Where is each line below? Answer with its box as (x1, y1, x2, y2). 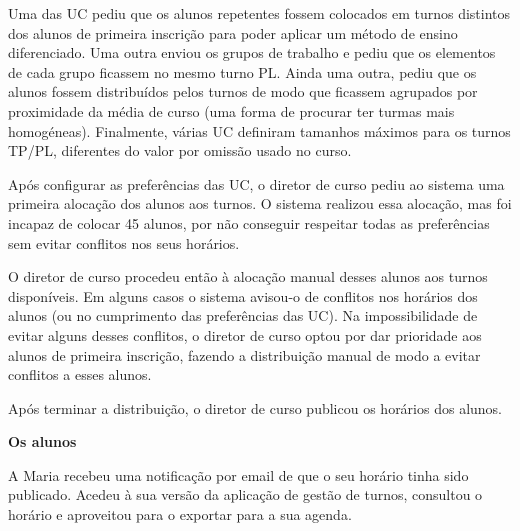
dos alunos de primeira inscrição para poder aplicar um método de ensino (8, 22, 458, 43)
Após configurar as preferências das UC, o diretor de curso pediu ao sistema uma (8, 173, 505, 194)
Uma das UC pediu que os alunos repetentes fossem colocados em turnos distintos (8, 3, 511, 23)
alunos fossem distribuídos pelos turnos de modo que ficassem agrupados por (8, 81, 478, 102)
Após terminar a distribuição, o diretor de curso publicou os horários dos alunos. (8, 397, 503, 418)
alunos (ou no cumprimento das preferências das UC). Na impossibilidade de (8, 305, 478, 326)
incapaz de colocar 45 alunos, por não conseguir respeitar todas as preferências (8, 212, 490, 233)
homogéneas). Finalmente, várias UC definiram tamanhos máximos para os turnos (8, 120, 511, 141)
